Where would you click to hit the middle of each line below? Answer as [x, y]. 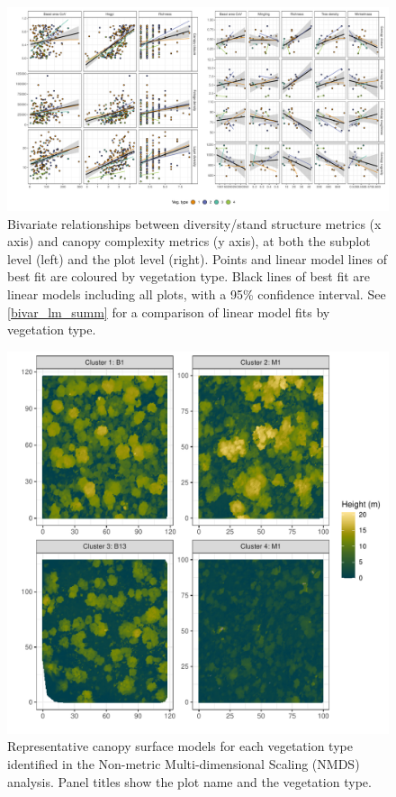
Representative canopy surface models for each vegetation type [180, 746]
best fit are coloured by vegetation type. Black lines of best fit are [189, 276]
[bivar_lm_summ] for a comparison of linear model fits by [169, 311]
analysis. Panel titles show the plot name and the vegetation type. [189, 781]
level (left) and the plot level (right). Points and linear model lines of [198, 258]
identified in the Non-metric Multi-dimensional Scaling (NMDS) [184, 764]
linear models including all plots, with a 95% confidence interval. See [197, 294]
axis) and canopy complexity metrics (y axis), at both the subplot [189, 241]
